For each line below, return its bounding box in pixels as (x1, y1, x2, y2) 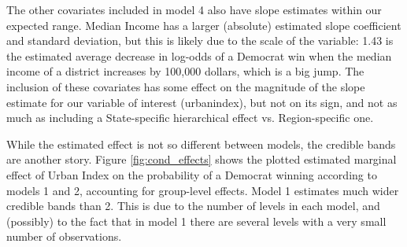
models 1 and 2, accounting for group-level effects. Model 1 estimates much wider (6, 182, 399, 198)
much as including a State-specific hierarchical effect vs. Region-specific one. (6, 109, 374, 126)
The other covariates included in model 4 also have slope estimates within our (6, 2, 382, 17)
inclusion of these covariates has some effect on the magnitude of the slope (6, 78, 365, 94)
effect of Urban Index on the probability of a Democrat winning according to (6, 166, 377, 182)
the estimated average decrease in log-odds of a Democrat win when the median (6, 47, 392, 64)
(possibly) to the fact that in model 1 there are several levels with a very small (6, 212, 387, 229)
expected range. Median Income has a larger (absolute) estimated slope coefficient (6, 17, 401, 33)
